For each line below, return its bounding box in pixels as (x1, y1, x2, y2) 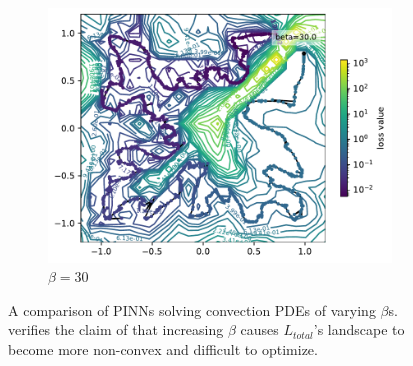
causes (240, 319, 279, 340)
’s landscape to (313, 319, 405, 340)
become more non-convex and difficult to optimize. (8, 338, 318, 359)
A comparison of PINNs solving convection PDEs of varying (8, 299, 376, 320)
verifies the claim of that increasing (8, 319, 224, 340)
